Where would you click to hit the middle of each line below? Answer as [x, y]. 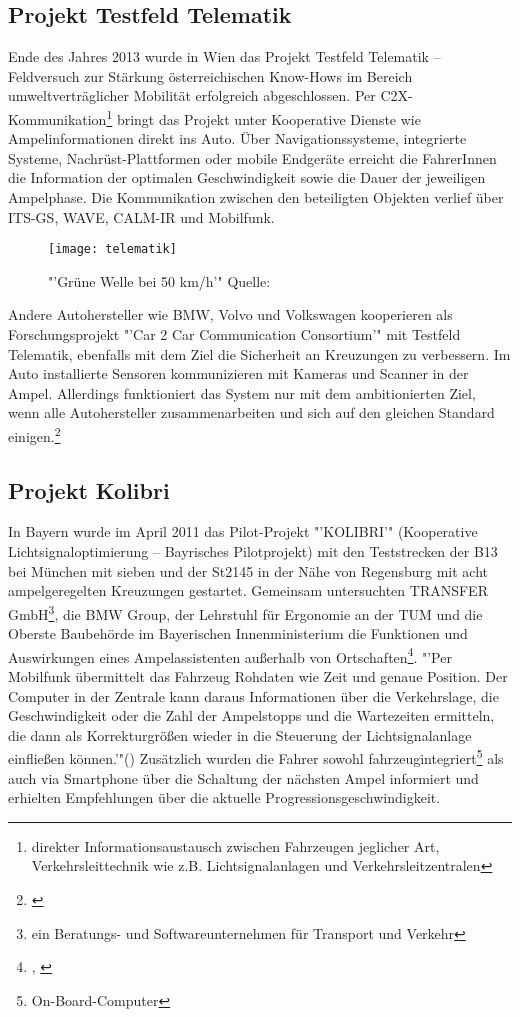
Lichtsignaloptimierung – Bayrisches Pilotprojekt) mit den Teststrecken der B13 [253, 551]
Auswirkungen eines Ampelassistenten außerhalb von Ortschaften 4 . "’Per [230, 655]
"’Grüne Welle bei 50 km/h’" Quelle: [159, 280]
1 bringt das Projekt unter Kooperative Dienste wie [263, 117]
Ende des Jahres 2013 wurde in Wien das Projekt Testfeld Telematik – [224, 56]
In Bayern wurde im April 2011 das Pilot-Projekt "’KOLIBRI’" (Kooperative [243, 531]
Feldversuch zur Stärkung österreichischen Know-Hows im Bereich [210, 75]
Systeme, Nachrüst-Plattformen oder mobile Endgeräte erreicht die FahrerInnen [252, 157]
